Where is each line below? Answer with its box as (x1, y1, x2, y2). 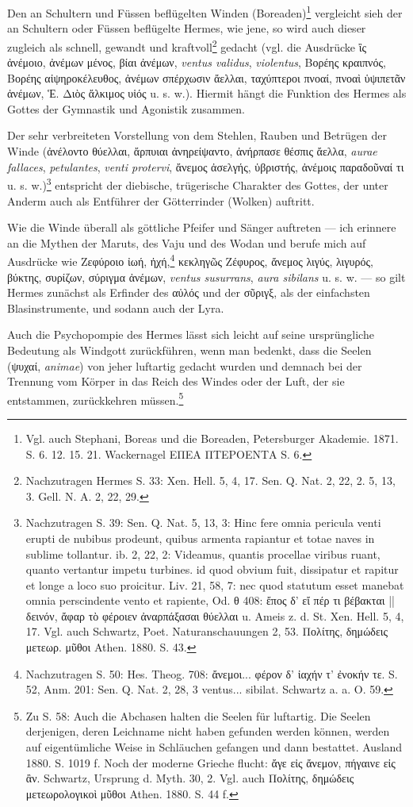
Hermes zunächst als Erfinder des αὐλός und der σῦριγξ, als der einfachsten (7, 284, 370, 301)
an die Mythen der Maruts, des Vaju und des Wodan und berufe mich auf (7, 234, 366, 251)
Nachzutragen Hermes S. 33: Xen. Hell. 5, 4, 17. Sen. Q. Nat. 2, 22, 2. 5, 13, (25, 472, 396, 489)
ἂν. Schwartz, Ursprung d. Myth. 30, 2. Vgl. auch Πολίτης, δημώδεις (25, 770, 354, 786)
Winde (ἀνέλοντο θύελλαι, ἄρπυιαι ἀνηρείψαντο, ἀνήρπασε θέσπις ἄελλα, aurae (7, 143, 377, 159)
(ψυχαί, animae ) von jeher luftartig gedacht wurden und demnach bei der (7, 357, 362, 374)
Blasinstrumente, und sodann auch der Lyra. (7, 299, 224, 316)
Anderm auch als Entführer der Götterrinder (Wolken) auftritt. (7, 192, 315, 209)
